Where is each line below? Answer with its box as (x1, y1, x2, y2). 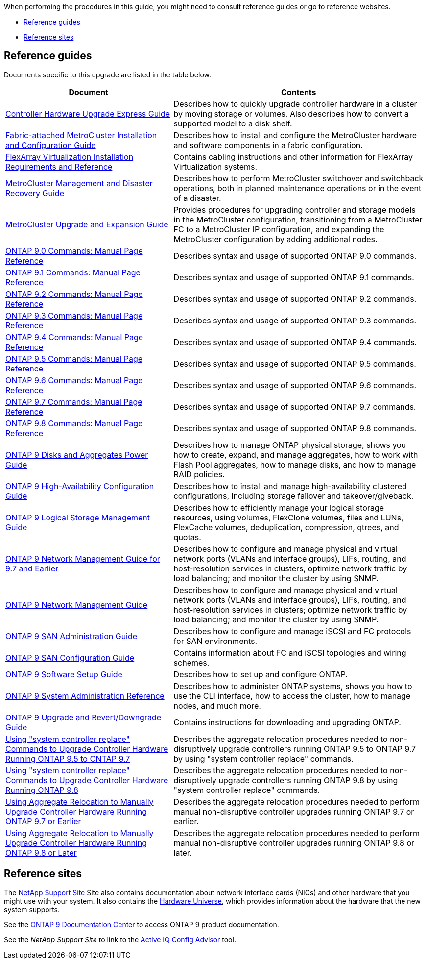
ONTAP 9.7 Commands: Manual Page (5, 396, 142, 407)
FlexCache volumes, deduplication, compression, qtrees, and (173, 522, 399, 532)
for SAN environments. (173, 636, 258, 646)
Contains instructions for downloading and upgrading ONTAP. (173, 717, 401, 727)
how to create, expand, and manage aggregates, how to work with (173, 449, 418, 460)
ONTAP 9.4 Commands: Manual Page (5, 332, 143, 342)
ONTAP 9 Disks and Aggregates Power (5, 449, 148, 460)
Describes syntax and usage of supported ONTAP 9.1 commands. (173, 272, 414, 282)
